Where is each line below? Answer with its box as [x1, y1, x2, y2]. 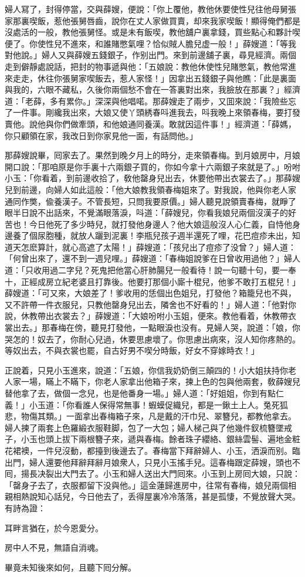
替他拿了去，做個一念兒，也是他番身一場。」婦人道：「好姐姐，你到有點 [5, 387, 276, 399]
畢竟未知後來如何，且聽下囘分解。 [5, 561, 136, 573]
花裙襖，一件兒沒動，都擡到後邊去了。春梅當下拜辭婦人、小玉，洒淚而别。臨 [5, 444, 300, 456]
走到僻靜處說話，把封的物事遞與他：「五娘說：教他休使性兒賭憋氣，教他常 [5, 60, 288, 72]
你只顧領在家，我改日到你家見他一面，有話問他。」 [5, 129, 198, 141]
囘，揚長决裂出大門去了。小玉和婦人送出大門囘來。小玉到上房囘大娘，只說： [5, 467, 300, 480]
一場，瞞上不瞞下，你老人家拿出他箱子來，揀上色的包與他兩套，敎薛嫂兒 [21, 375, 300, 388]
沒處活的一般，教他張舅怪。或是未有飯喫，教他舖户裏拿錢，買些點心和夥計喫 [5, 26, 300, 38]
